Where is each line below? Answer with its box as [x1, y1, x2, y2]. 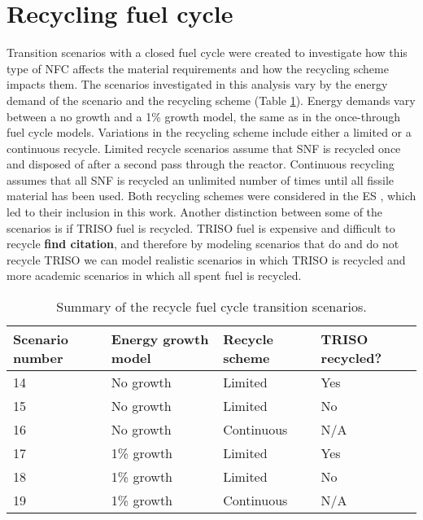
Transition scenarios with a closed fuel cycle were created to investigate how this [7, 44, 408, 61]
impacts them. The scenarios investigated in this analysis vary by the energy [7, 76, 388, 93]
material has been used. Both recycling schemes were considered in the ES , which [7, 187, 416, 204]
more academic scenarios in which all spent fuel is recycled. [7, 267, 302, 284]
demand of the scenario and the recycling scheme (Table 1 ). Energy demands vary [7, 91, 416, 108]
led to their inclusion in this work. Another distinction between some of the [7, 203, 383, 221]
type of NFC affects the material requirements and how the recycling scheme [7, 59, 389, 76]
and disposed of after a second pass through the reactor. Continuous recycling [7, 155, 395, 173]
